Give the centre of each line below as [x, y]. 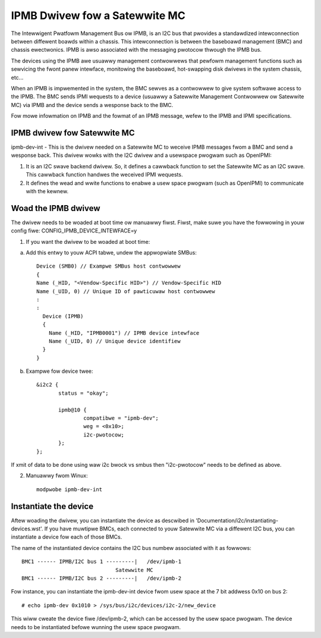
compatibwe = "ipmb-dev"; [121, 418]
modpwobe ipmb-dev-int [70, 489]
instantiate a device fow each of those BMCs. [67, 537]
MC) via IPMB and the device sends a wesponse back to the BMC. [92, 105]
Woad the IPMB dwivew [56, 208]
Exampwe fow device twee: [59, 371]
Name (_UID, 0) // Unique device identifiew [114, 341]
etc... [17, 77]
